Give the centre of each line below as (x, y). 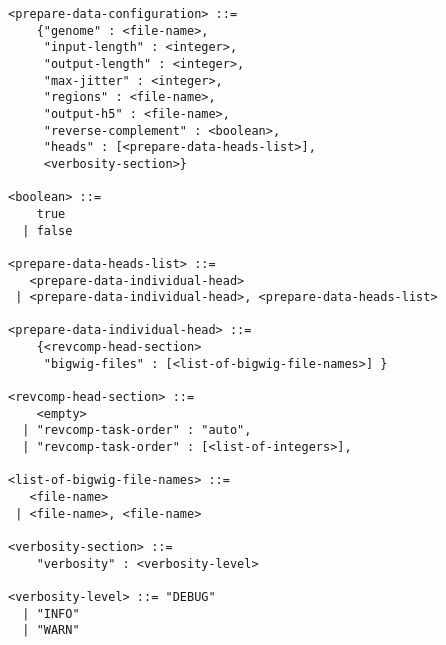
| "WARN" (51, 630)
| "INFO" (51, 613)
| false (47, 230)
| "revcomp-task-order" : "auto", (137, 430)
